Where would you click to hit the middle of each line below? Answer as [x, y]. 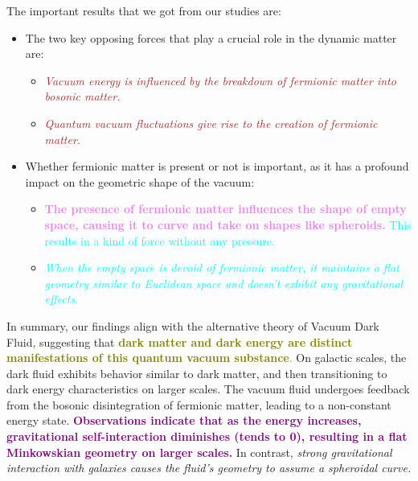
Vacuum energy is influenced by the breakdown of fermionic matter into [220, 80]
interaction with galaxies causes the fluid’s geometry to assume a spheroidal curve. [209, 468]
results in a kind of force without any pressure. [160, 240]
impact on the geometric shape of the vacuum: [140, 181]
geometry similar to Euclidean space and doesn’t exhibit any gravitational [224, 283]
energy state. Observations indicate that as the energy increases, [184, 420]
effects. [61, 299]
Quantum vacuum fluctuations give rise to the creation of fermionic [211, 123]
